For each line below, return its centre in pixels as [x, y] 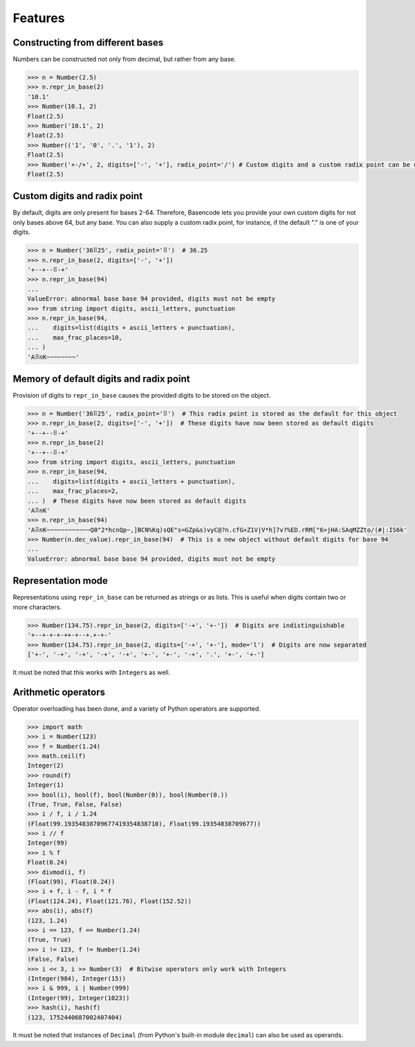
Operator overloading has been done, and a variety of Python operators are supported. [137, 708]
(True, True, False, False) [75, 804]
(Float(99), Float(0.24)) [71, 882]
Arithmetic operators [59, 692]
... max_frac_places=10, [75, 337]
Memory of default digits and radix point [101, 379]
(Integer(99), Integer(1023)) [79, 998]
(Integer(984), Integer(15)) [77, 978]
